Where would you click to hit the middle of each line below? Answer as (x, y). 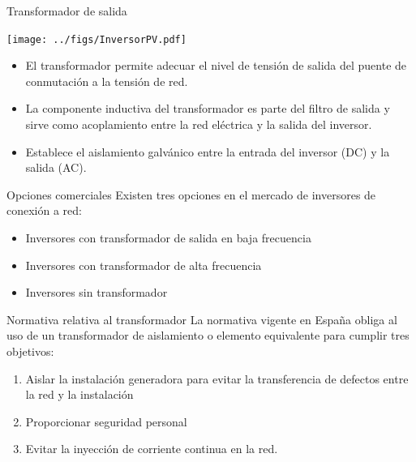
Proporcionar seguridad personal (106, 421)
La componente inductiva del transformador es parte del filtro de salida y (208, 108)
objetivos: (30, 351)
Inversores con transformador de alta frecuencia (144, 265)
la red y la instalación (79, 394)
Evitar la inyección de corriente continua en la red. (152, 449)
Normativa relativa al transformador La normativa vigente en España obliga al (202, 319)
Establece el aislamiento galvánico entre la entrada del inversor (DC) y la (208, 151)
